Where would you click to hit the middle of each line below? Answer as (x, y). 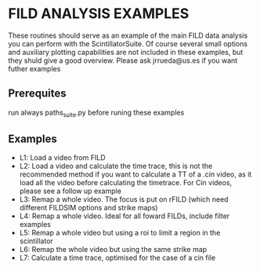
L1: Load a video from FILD (62, 158)
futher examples (34, 68)
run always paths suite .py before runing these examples (96, 113)
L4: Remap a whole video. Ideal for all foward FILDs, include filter (125, 216)
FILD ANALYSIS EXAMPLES (99, 14)
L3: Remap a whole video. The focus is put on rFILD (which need (124, 199)
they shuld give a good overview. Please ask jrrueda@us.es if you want (123, 60)
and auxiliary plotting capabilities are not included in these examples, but (126, 52)
